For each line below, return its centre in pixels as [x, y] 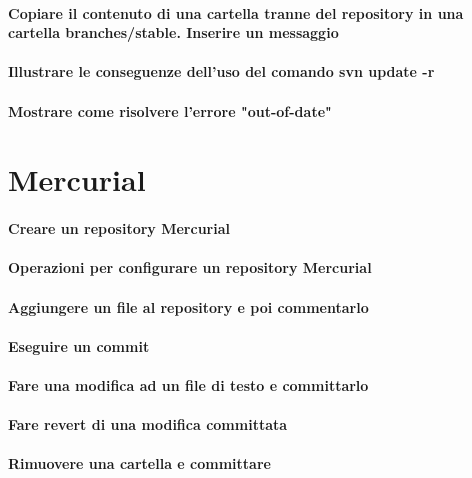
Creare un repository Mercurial [119, 228]
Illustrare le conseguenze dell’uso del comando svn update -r [221, 71]
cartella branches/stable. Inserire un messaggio [173, 32]
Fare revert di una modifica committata [148, 424]
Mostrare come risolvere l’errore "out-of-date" [170, 110]
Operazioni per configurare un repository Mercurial [190, 267]
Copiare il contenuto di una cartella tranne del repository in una [236, 12]
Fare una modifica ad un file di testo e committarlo [188, 384]
